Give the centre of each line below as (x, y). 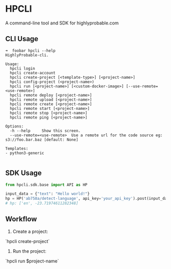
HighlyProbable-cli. (27, 55)
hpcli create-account (33, 73)
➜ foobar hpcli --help (31, 51)
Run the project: (30, 251)
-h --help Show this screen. (45, 131)
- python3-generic (25, 153)
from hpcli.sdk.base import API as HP (46, 185)
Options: (15, 126)
